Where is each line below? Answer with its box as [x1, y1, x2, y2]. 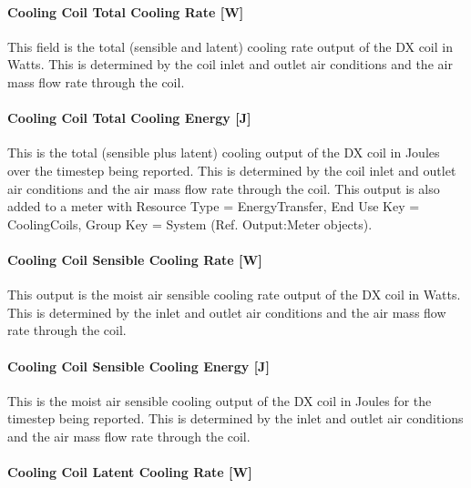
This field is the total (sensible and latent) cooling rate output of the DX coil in [7, 36, 453, 56]
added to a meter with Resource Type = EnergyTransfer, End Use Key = [7, 197, 420, 216]
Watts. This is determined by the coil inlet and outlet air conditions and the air [7, 55, 453, 74]
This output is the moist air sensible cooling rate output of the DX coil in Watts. [7, 285, 461, 304]
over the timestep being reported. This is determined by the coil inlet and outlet [7, 160, 456, 179]
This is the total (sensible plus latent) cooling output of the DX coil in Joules [7, 143, 440, 162]
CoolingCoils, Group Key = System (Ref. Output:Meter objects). [7, 214, 373, 233]
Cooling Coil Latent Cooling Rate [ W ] [7, 463, 252, 482]
